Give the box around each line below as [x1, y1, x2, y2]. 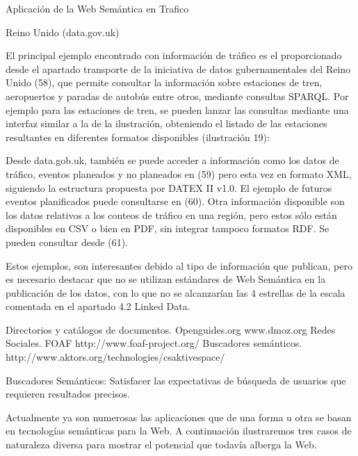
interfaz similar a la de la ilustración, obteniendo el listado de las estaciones [6, 116, 327, 131]
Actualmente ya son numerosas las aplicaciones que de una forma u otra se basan [6, 409, 352, 424]
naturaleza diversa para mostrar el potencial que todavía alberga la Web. [6, 437, 317, 452]
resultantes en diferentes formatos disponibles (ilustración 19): [6, 129, 270, 144]
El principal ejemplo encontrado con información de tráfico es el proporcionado [6, 48, 342, 63]
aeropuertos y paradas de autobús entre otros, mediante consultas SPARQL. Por [6, 88, 349, 103]
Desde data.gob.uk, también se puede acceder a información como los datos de [6, 153, 339, 168]
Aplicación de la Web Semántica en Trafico [6, 1, 189, 15]
